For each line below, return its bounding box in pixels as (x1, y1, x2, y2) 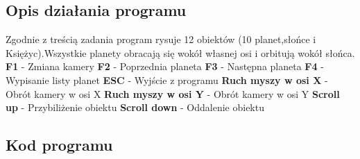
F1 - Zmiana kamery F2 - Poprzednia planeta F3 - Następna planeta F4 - (6, 59, 324, 74)
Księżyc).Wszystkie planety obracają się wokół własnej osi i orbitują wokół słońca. (6, 45, 355, 60)
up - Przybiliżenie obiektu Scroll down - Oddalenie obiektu (6, 100, 264, 115)
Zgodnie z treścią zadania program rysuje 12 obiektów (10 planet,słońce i (6, 32, 316, 47)
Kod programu (6, 134, 113, 156)
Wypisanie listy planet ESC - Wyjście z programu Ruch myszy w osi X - (6, 72, 328, 87)
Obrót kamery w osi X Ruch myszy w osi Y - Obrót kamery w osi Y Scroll (6, 86, 340, 101)
